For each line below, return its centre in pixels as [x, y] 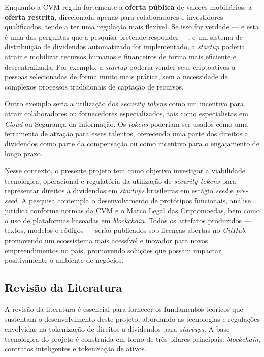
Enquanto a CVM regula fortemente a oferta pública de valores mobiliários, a [128, 7]
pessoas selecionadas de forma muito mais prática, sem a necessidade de [116, 77]
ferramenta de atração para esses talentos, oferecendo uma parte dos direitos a [126, 133]
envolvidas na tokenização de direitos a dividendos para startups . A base [117, 329]
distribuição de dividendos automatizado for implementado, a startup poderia [125, 47]
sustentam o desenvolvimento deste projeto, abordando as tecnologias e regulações [133, 319]
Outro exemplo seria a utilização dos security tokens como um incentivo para [124, 103]
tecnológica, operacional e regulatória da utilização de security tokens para [120, 180]
